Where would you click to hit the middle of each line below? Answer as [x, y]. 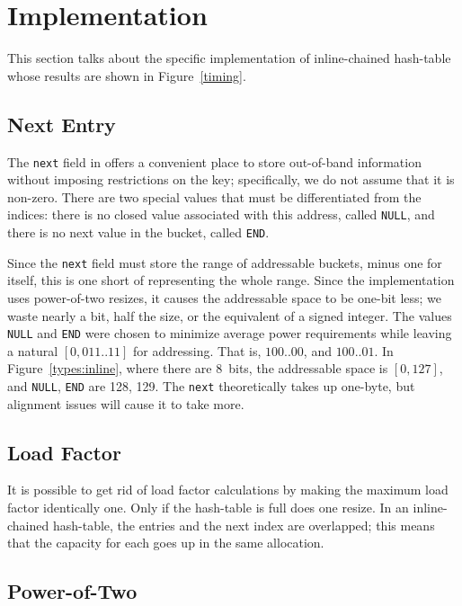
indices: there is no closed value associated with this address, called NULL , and [221, 214]
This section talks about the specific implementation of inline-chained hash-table [229, 58]
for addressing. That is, [197, 350]
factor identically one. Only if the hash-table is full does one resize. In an [208, 507]
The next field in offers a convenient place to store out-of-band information [214, 161]
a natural [33, 350]
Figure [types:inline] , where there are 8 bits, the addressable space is [198, 368]
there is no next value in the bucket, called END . [138, 232]
